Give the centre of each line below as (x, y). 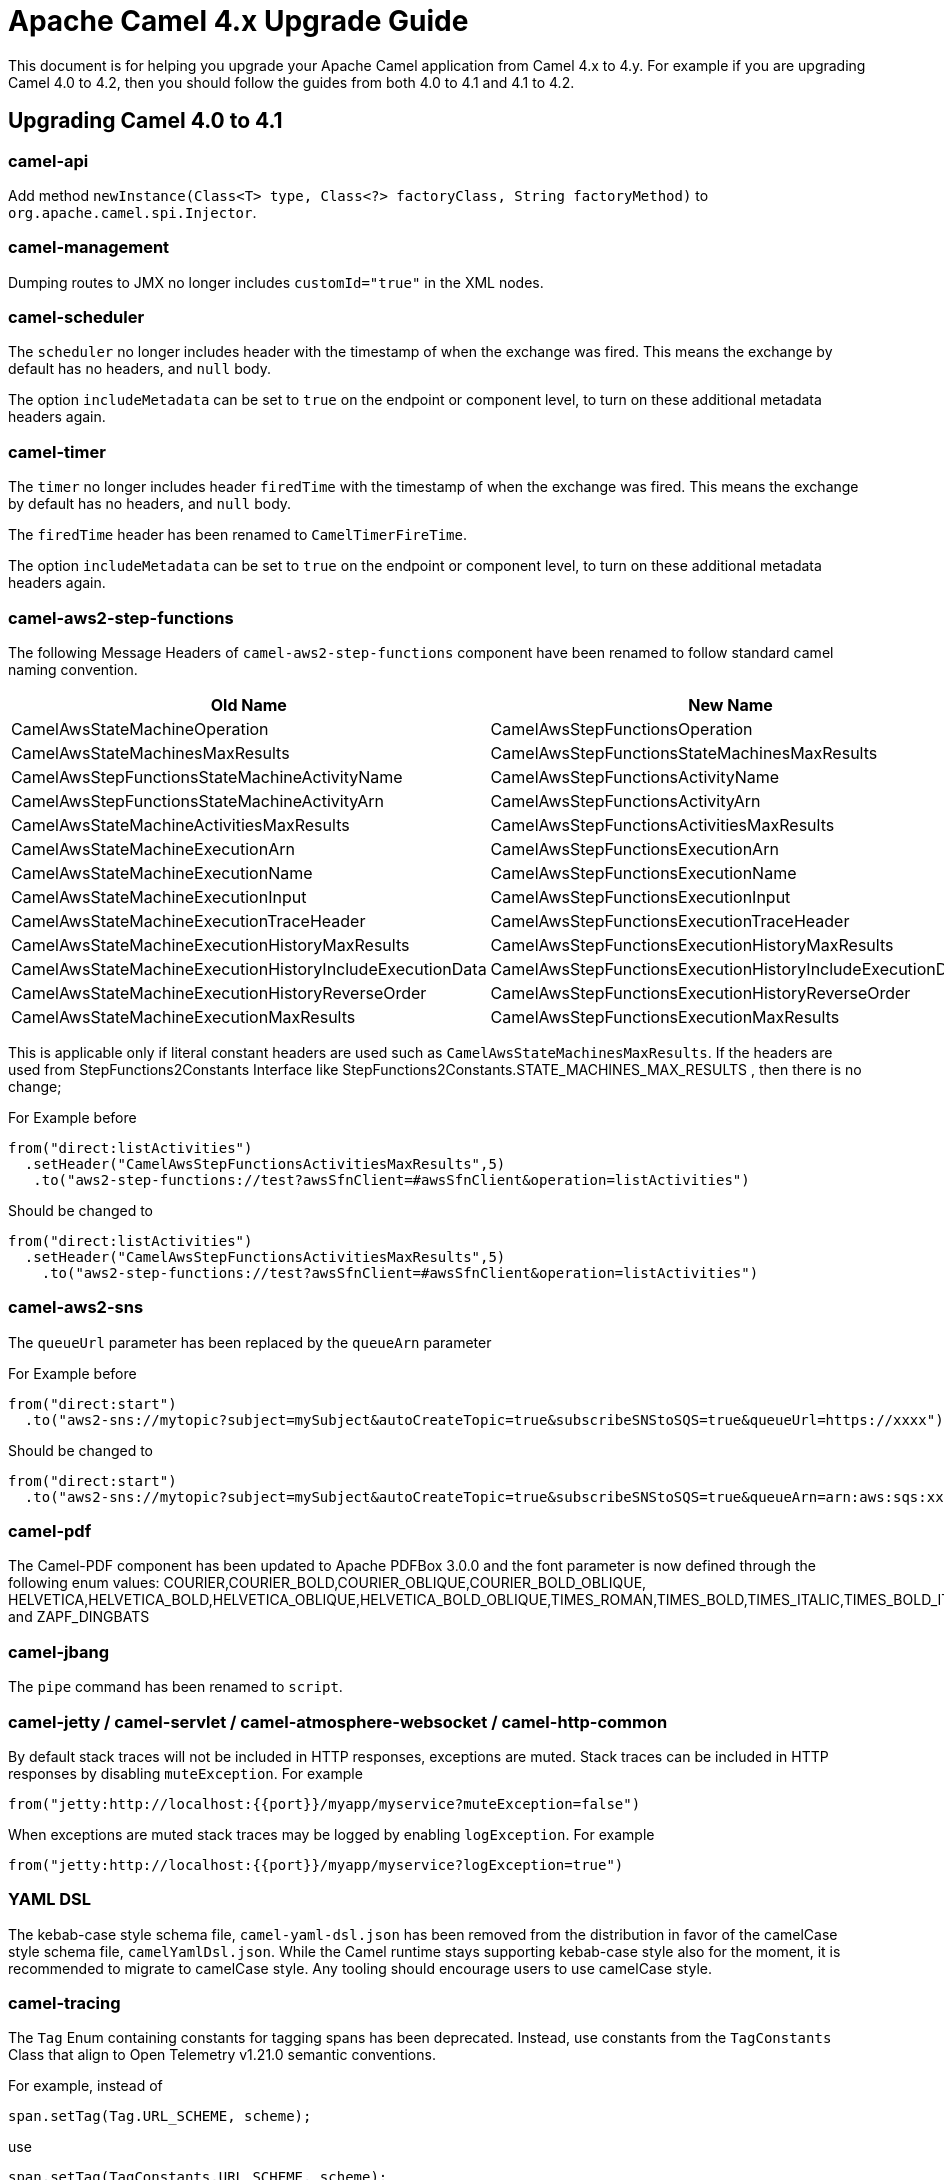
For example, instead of (85, 2086)
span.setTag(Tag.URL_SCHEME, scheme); (160, 2116)
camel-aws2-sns (76, 1307)
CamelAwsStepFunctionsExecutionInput (640, 896)
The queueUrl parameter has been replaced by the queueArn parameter (250, 1342)
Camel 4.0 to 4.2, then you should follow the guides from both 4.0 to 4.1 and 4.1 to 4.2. (291, 82)
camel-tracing (64, 2003)
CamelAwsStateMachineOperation (140, 728)
